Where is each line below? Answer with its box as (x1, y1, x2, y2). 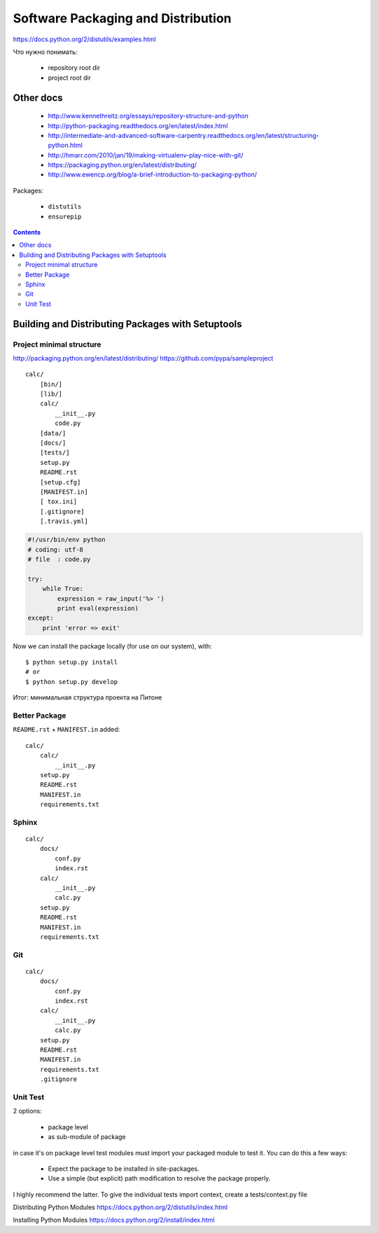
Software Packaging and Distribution (13, 11, 232, 26)
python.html (48, 141, 83, 150)
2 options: (13, 1107, 42, 1115)
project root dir (48, 74, 91, 82)
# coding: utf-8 (27, 545, 84, 553)
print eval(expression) (57, 604, 139, 612)
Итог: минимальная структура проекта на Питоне (13, 693, 162, 702)
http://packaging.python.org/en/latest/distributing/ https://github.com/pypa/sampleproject (13, 354, 274, 362)
